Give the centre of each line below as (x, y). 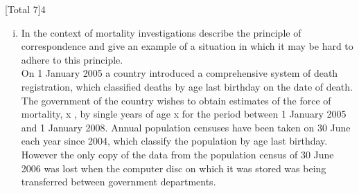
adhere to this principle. (72, 59)
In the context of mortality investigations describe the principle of (161, 32)
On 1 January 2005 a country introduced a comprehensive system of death (179, 73)
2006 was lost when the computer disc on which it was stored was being (174, 168)
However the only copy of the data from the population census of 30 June (177, 154)
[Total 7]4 (25, 9)
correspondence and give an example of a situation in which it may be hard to (187, 46)
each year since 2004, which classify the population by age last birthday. (174, 141)
